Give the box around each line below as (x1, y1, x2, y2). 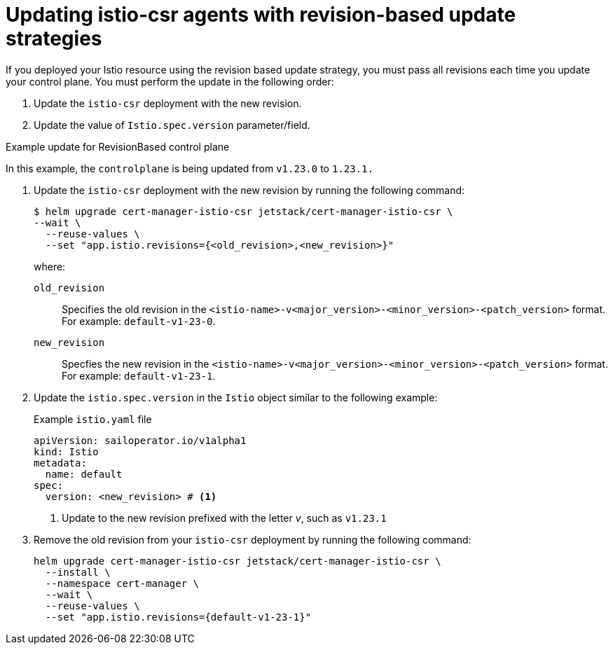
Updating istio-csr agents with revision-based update (6, 3, 516, 27)
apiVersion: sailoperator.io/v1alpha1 (34, 434, 247, 446)
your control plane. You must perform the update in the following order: (6, 75, 334, 88)
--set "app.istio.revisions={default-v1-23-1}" (45, 611, 312, 623)
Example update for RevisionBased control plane (6, 140, 230, 153)
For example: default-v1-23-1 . (62, 369, 216, 382)
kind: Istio (34, 445, 99, 457)
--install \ (45, 566, 111, 578)
